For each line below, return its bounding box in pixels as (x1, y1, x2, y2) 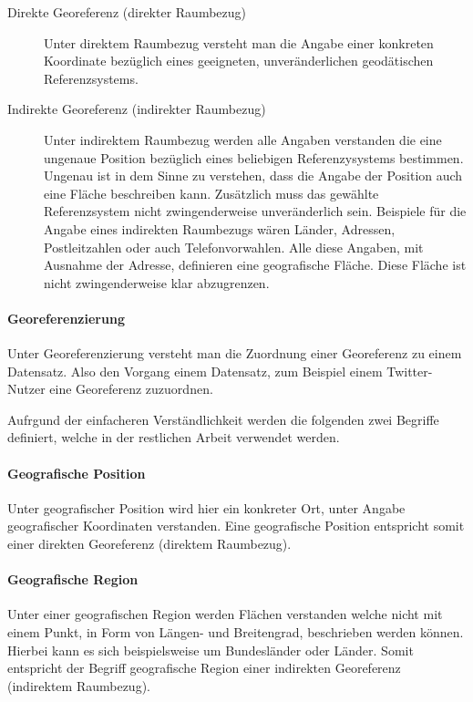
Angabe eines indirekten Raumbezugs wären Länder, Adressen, (44, 219, 396, 238)
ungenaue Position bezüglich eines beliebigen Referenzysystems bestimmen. (44, 148, 464, 167)
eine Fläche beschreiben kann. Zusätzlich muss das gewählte (44, 183, 379, 202)
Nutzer (7, 379, 46, 398)
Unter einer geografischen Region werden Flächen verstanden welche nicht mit (7, 604, 443, 624)
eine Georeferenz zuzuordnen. (49, 379, 213, 398)
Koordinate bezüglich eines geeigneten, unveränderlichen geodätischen (44, 51, 434, 70)
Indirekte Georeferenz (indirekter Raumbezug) (7, 99, 266, 119)
